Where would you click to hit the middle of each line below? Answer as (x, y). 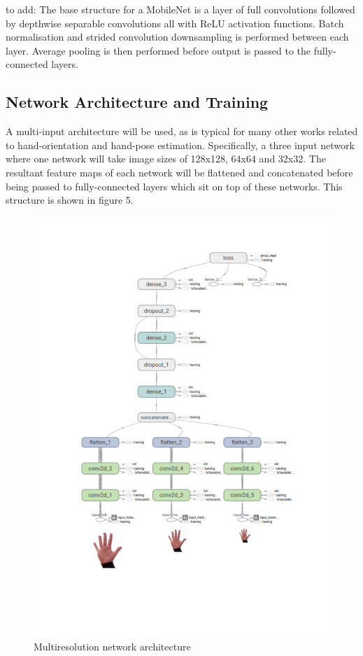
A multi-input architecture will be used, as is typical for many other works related (182, 131)
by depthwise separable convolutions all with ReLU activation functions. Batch (175, 23)
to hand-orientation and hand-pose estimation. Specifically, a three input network (180, 145)
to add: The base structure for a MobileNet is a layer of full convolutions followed (180, 9)
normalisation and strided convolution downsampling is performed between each (177, 37)
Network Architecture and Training (137, 102)
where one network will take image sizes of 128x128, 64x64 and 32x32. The (166, 159)
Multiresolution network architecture (112, 647)
